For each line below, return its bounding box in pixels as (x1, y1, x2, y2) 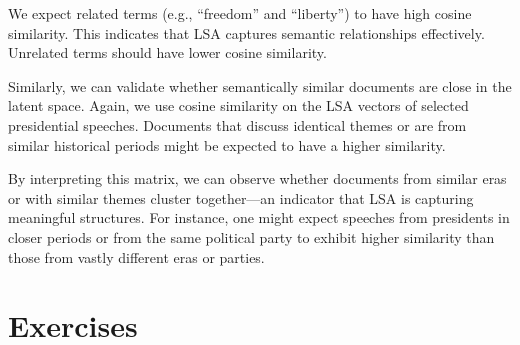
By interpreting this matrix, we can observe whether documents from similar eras (8, 168, 507, 189)
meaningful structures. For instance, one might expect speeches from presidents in (8, 207, 510, 228)
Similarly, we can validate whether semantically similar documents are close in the (8, 75, 512, 96)
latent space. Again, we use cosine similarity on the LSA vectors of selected (8, 95, 469, 116)
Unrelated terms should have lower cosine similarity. (8, 42, 327, 63)
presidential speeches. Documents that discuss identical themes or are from (8, 114, 467, 135)
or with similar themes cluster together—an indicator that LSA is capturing (8, 187, 474, 208)
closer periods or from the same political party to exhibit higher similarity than (8, 226, 495, 247)
